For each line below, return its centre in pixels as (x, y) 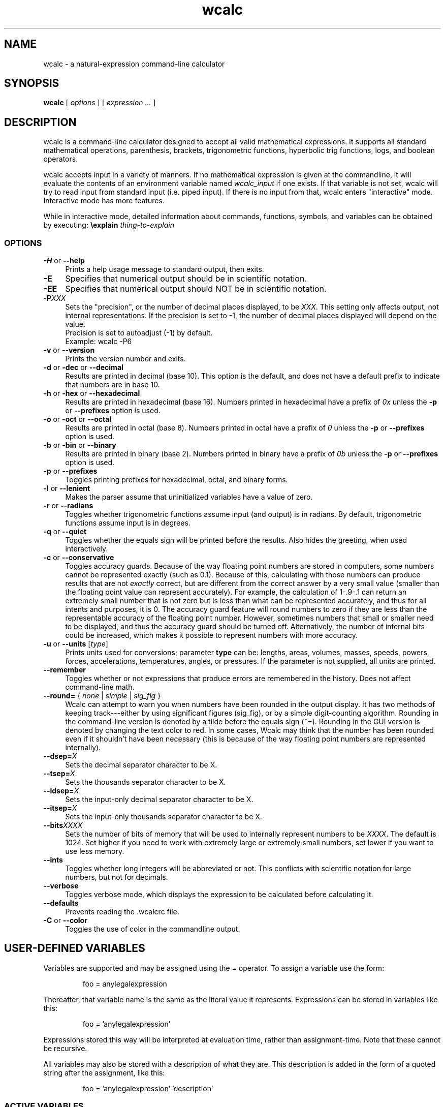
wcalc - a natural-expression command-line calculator (134, 64)
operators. (61, 159)
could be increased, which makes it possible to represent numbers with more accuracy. (211, 635)
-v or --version (69, 350)
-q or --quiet (65, 532)
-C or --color (65, 920)
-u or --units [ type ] (76, 644)
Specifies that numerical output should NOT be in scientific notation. (196, 289)
